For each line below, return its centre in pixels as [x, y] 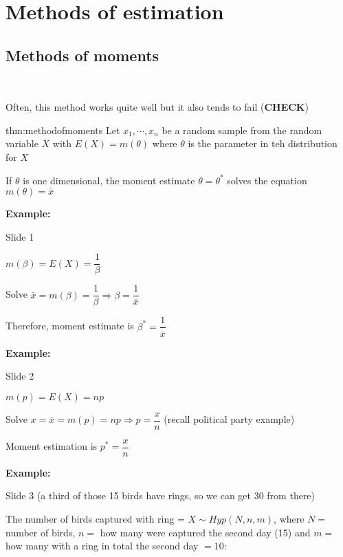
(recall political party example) [229, 419]
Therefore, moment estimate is [70, 326]
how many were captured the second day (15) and [205, 532]
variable [22, 143]
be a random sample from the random [242, 130]
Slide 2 [20, 376]
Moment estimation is [52, 446]
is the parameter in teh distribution [263, 143]
